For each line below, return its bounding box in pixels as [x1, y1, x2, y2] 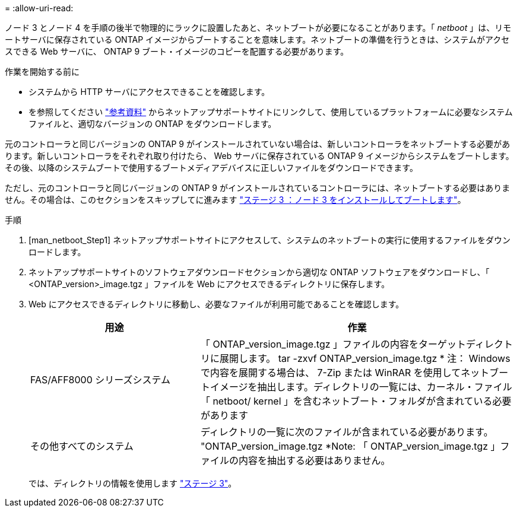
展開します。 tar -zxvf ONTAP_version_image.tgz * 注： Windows [219, 352, 510, 364]
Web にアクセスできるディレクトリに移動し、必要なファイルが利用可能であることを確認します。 [28, 299, 404, 309]
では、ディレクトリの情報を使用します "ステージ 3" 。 [28, 478, 237, 488]
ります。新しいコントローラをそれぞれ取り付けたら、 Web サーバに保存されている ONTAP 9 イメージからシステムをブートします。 [5, 151, 514, 161]
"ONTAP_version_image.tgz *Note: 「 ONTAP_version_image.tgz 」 [200, 440, 500, 452]
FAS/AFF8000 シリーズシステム [30, 374, 171, 386]
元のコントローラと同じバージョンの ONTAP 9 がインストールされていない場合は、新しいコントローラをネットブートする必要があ [5, 139, 510, 149]
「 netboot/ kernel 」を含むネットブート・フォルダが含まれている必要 [200, 395, 512, 407]
